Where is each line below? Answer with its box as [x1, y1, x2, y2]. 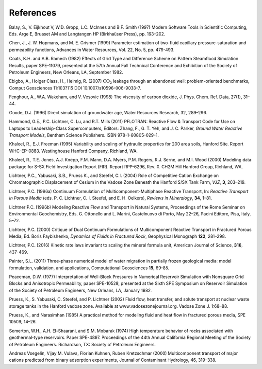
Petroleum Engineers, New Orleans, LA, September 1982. [9, 69, 123, 75]
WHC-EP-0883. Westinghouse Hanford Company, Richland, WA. [9, 148, 138, 154]
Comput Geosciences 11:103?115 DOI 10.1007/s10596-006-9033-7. [9, 85, 141, 91]
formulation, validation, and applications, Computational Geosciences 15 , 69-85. [9, 265, 169, 271]
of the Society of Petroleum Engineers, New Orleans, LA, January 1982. [9, 287, 152, 293]
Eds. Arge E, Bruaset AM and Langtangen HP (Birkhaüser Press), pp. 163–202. [9, 31, 165, 36]
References [9, 7, 57, 18]
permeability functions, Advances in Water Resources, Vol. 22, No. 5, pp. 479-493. [9, 47, 175, 53]
